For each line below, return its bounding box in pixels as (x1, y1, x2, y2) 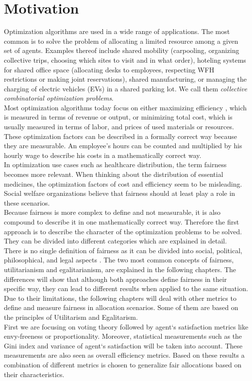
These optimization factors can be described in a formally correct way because (4, 131, 237, 141)
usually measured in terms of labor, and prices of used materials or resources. (4, 121, 234, 132)
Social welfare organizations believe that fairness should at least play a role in (4, 188, 235, 198)
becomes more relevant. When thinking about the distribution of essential (4, 169, 223, 179)
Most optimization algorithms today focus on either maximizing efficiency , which (4, 102, 247, 112)
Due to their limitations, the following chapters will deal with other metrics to (4, 293, 236, 303)
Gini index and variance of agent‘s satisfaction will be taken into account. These (4, 340, 243, 350)
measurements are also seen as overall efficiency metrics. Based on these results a (4, 350, 245, 360)
